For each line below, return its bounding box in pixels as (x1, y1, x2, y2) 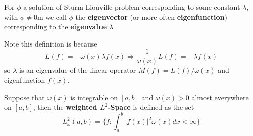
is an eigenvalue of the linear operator (19, 65, 136, 75)
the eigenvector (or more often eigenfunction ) (75, 11, 227, 22)
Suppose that (4, 92, 45, 102)
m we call (37, 11, 67, 22)
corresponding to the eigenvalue (4, 21, 107, 32)
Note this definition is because (4, 38, 97, 49)
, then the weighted (33, 102, 97, 112)
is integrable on (70, 92, 118, 102)
